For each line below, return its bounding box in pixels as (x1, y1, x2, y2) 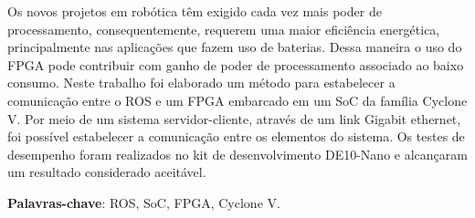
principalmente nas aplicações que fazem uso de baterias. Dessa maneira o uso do (7, 37, 462, 57)
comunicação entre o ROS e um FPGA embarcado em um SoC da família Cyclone (7, 90, 468, 109)
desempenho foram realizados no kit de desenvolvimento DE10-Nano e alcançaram (7, 144, 468, 163)
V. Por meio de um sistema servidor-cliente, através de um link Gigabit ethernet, (7, 109, 461, 128)
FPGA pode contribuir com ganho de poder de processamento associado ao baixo (7, 55, 464, 74)
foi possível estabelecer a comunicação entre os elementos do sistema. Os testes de (7, 127, 465, 146)
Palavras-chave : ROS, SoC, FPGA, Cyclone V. (7, 192, 280, 212)
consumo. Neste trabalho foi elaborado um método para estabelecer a (7, 73, 396, 92)
